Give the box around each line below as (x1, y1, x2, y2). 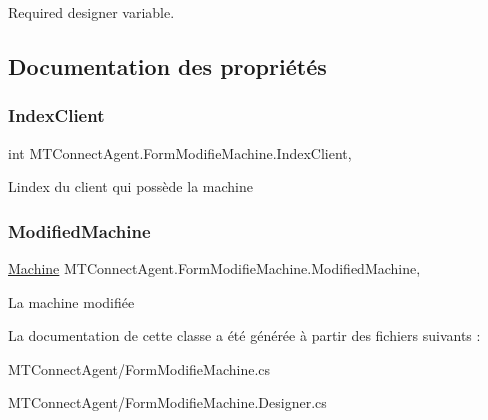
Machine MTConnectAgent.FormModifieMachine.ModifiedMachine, (8, 258, 421, 278)
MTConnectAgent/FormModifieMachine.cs (8, 358, 271, 379)
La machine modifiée (8, 291, 135, 312)
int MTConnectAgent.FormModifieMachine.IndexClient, (8, 142, 352, 163)
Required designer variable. (8, 2, 175, 22)
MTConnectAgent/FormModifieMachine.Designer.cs (8, 392, 327, 413)
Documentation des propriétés (8, 50, 327, 81)
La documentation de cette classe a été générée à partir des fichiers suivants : (8, 325, 481, 346)
